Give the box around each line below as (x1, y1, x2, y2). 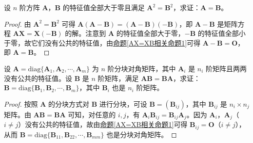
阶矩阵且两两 (206, 63, 247, 73)
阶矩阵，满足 (97, 73, 139, 83)
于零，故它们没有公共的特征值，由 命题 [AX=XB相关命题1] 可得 (4, 37, 201, 48)
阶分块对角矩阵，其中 (107, 63, 176, 73)
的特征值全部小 (197, 28, 246, 38)
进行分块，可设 (99, 98, 147, 109)
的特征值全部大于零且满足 (62, 2, 145, 12)
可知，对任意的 (68, 109, 116, 119)
